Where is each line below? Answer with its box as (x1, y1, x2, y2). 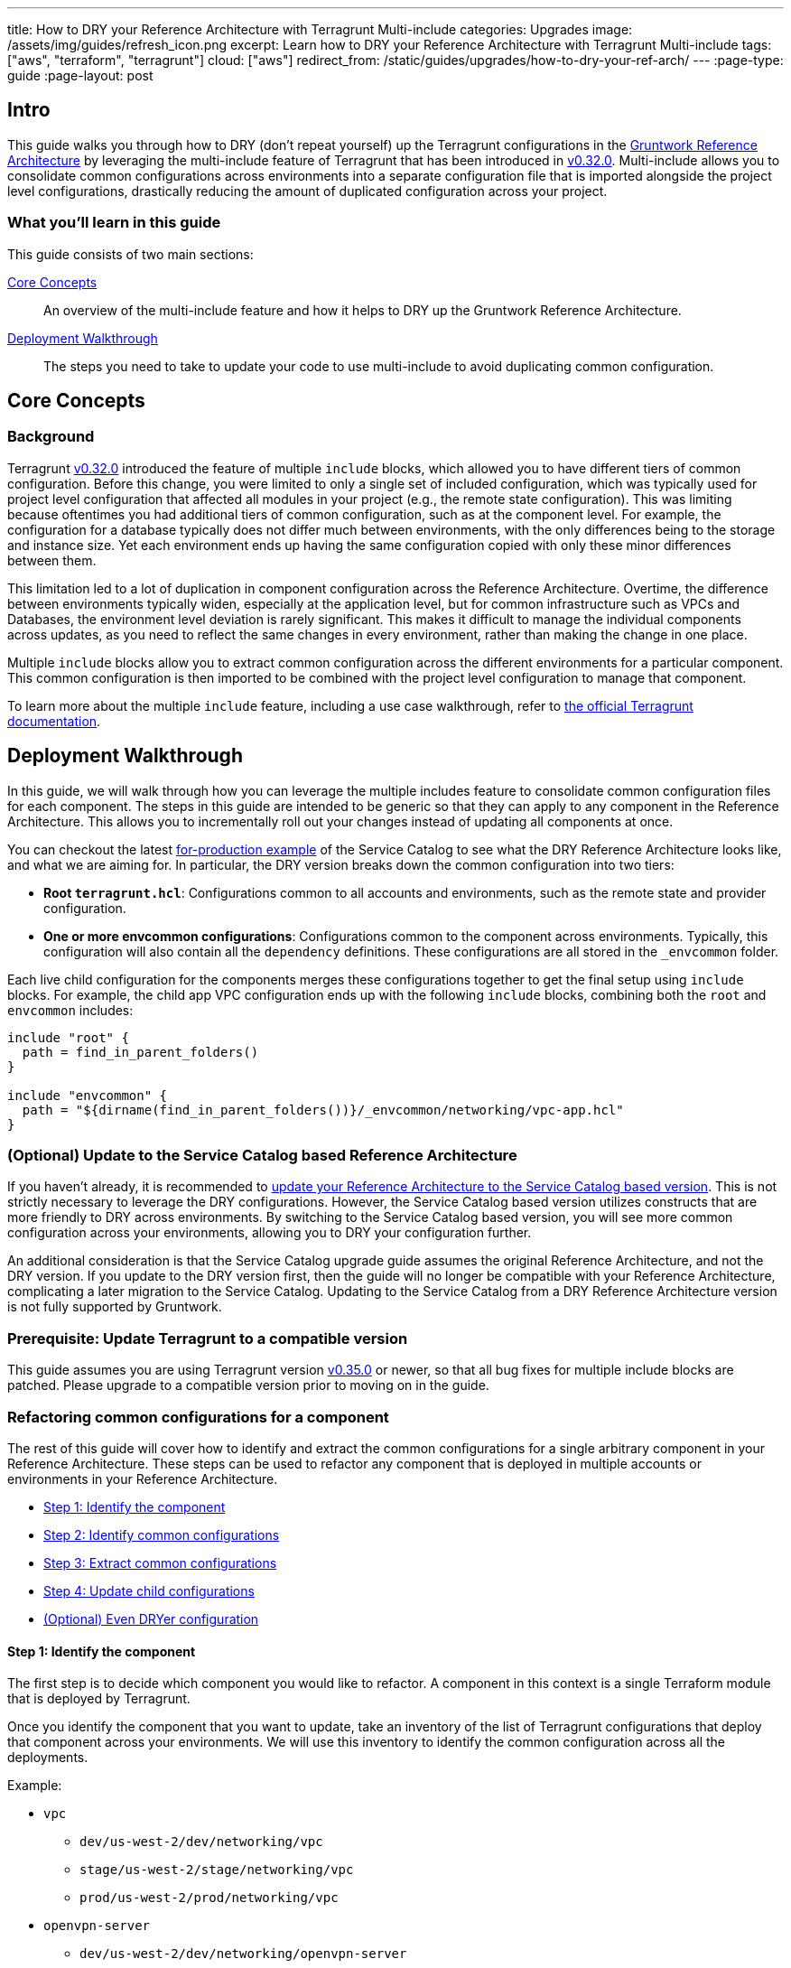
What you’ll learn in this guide (7, 213, 221, 232)
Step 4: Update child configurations (43, 1582, 255, 1599)
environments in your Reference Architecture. (7, 1470, 278, 1487)
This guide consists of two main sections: (7, 246, 254, 262)
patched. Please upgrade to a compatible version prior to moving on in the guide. (7, 1377, 489, 1394)
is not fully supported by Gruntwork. (7, 1299, 222, 1315)
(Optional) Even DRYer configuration (43, 1610, 259, 1627)
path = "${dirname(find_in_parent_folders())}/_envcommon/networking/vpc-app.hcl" (22, 1102, 624, 1117)
